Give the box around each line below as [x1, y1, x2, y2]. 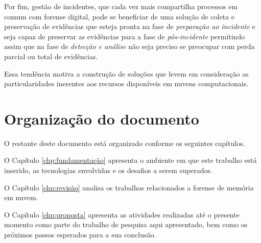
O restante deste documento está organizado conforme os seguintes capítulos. [4, 137, 245, 148]
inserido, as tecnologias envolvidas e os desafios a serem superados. [4, 165, 213, 176]
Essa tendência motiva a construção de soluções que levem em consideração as [4, 68, 249, 79]
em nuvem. [4, 192, 38, 203]
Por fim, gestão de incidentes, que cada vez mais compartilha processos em [4, 1, 238, 11]
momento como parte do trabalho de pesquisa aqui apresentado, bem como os [4, 219, 248, 230]
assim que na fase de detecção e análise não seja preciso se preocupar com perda [4, 41, 255, 52]
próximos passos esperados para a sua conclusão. [4, 229, 156, 240]
